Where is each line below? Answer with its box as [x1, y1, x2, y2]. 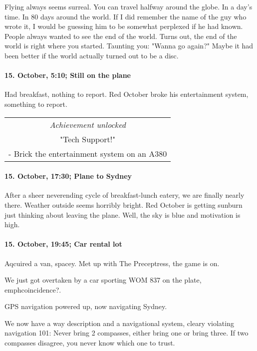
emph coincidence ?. [4, 284, 61, 295]
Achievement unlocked [49, 118, 126, 130]
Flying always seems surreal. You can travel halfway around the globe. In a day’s [4, 1, 253, 11]
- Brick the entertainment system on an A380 [8, 147, 167, 159]
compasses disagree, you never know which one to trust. [4, 338, 175, 348]
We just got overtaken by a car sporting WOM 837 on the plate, [4, 275, 202, 285]
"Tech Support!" [60, 133, 116, 145]
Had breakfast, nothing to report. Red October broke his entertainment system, [4, 89, 249, 99]
